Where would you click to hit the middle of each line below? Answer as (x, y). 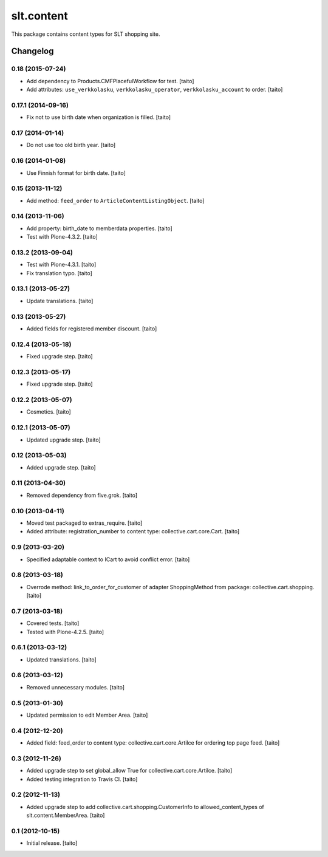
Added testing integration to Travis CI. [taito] (82, 779)
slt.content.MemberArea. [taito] (66, 815)
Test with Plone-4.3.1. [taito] (61, 265)
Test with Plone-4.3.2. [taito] (62, 237)
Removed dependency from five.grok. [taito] (82, 495)
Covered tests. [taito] (53, 623)
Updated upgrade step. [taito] (64, 440)
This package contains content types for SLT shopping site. (86, 34)
